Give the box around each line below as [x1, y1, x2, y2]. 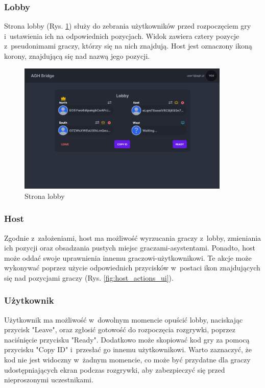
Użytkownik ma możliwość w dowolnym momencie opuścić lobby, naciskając [4, 314, 243, 325]
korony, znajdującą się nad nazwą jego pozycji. [4, 51, 150, 61]
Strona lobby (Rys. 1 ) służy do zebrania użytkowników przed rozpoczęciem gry [4, 20, 251, 31]
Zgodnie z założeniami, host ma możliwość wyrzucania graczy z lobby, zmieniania [4, 232, 261, 243]
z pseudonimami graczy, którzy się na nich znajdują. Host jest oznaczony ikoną [4, 40, 252, 51]
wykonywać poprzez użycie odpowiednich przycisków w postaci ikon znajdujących [4, 262, 260, 273]
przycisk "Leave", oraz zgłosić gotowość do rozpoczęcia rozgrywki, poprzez [4, 324, 235, 335]
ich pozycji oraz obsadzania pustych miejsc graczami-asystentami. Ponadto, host [4, 242, 255, 253]
